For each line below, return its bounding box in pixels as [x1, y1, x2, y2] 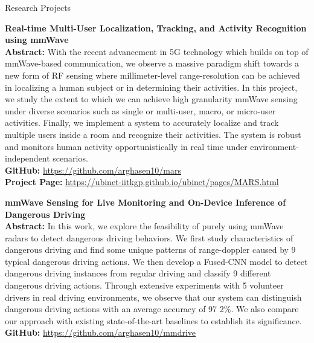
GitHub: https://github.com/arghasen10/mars [5, 163, 182, 176]
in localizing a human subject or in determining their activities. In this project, [5, 80, 298, 93]
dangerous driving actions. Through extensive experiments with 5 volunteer [5, 279, 284, 292]
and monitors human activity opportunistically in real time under [5, 140, 248, 152]
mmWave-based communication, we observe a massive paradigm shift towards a [5, 57, 300, 70]
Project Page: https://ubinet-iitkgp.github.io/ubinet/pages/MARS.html [5, 175, 279, 188]
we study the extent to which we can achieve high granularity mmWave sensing [5, 93, 298, 105]
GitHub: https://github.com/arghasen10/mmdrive [5, 326, 196, 339]
